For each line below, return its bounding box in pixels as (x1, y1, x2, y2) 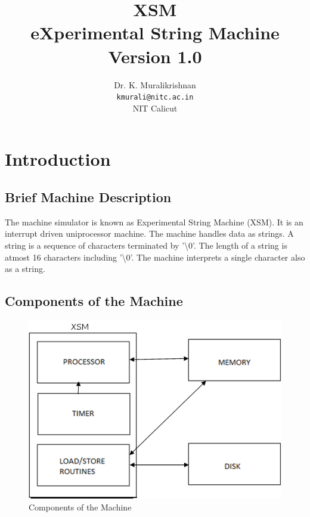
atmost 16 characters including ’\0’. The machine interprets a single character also (5, 250, 305, 263)
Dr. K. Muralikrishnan (114, 78, 196, 91)
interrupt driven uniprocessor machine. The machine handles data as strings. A (5, 227, 294, 240)
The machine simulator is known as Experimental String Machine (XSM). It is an (5, 215, 303, 228)
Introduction (5, 147, 111, 171)
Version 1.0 (108, 44, 202, 68)
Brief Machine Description (5, 187, 172, 206)
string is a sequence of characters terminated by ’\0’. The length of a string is (5, 239, 287, 251)
